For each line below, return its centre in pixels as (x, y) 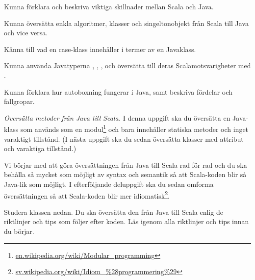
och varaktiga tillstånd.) (40, 148)
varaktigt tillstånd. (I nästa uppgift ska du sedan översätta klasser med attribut (124, 139)
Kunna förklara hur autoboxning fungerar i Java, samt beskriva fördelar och (118, 91)
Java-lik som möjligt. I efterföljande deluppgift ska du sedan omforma (109, 184)
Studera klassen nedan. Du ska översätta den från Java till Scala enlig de (114, 212)
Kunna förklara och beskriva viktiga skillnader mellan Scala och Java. (109, 6)
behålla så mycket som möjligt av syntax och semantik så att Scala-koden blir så (125, 174)
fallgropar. (19, 101)
